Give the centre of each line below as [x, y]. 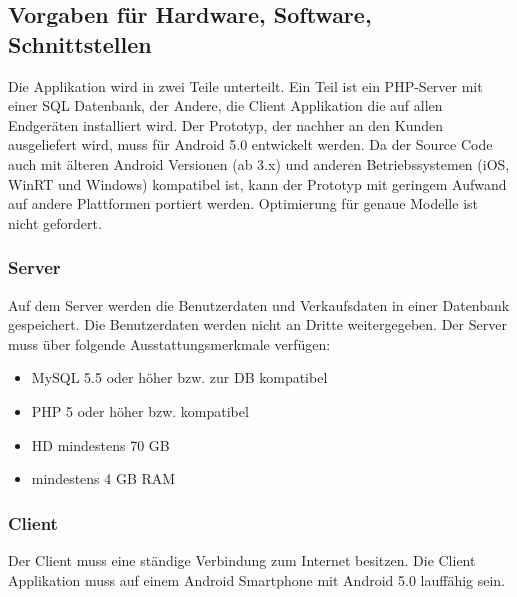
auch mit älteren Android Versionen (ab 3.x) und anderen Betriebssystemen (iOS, [259, 163]
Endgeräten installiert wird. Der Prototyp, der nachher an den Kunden [226, 124]
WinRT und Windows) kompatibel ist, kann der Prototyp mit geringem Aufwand [257, 183]
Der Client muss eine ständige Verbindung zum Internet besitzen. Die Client [242, 559]
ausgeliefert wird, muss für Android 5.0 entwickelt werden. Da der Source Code [250, 144]
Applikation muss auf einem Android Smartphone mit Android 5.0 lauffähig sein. [257, 579]
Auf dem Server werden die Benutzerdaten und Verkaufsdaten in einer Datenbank [259, 304]
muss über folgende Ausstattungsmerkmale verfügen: [169, 343]
